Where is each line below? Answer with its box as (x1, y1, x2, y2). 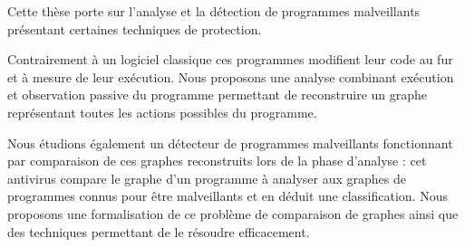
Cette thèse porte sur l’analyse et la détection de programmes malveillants (7, 2, 421, 20)
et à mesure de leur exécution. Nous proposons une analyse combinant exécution (7, 67, 454, 86)
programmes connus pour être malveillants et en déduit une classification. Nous (7, 186, 448, 205)
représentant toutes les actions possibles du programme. (7, 102, 317, 121)
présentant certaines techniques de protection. (7, 19, 262, 38)
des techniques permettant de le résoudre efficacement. (7, 222, 310, 241)
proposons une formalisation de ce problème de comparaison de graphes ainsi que (7, 204, 459, 223)
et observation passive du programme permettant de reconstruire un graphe (7, 85, 428, 104)
